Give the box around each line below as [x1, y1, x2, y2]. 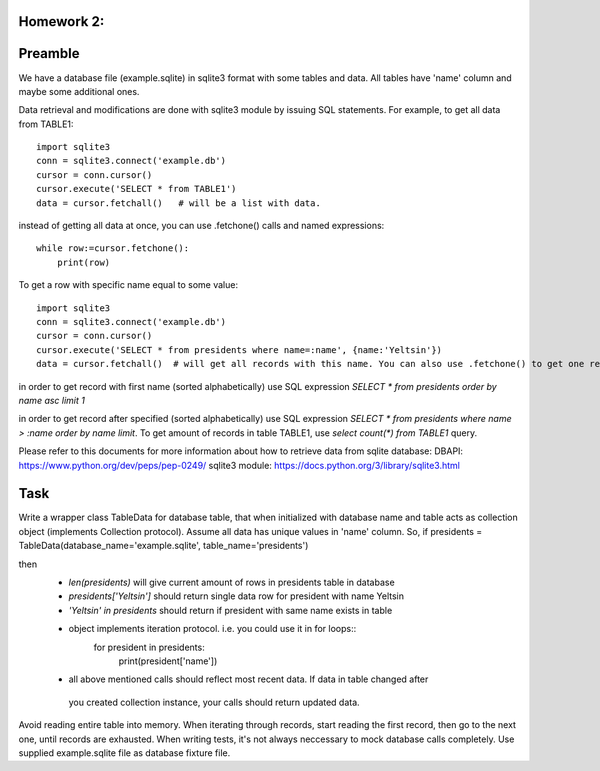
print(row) [56, 256, 111, 268]
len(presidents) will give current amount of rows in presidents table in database [68, 576, 395, 588]
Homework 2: [18, 13, 105, 30]
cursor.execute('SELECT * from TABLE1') [36, 183, 237, 195]
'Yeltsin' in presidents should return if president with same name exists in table [68, 604, 393, 616]
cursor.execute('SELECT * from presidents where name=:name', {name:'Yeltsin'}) [36, 344, 443, 355]
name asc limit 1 [18, 394, 85, 406]
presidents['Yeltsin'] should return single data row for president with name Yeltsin [68, 590, 405, 602]
